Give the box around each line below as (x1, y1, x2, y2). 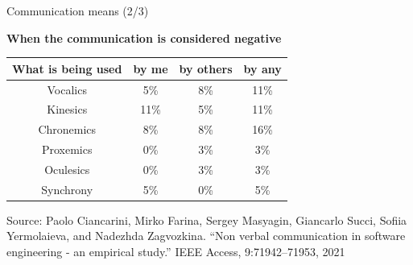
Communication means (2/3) (6, 2, 149, 19)
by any (243, 60, 282, 77)
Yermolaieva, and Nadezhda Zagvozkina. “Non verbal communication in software (6, 227, 406, 244)
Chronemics (38, 121, 97, 138)
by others (179, 60, 233, 77)
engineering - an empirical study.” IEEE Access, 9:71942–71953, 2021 (6, 243, 345, 260)
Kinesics (47, 101, 88, 118)
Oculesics (44, 160, 90, 177)
